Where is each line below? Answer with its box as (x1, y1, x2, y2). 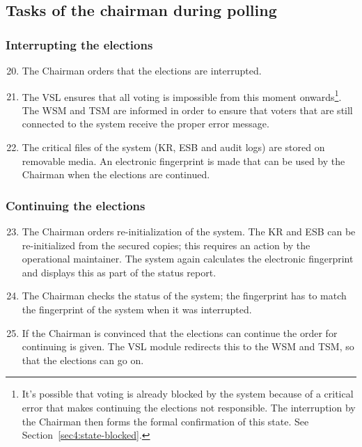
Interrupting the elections (6, 36, 153, 53)
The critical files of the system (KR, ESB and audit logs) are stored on (22, 140, 325, 155)
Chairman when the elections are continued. (22, 167, 210, 182)
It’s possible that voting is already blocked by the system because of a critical (22, 386, 354, 401)
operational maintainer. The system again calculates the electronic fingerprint (22, 251, 354, 266)
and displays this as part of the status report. (22, 265, 217, 279)
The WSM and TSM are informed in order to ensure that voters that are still (22, 102, 353, 117)
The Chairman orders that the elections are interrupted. (22, 63, 262, 77)
